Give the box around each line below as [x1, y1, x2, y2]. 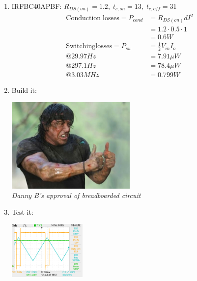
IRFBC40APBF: [11, 1, 62, 11]
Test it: [11, 206, 33, 217]
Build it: [11, 85, 37, 95]
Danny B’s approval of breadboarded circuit [11, 190, 141, 200]
